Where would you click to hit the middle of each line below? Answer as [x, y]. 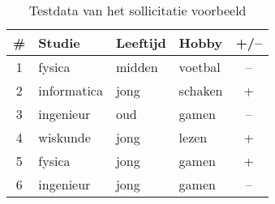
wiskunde [64, 137]
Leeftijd [141, 42]
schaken [201, 90]
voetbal [200, 67]
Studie [59, 42]
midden [137, 67]
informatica [71, 90]
